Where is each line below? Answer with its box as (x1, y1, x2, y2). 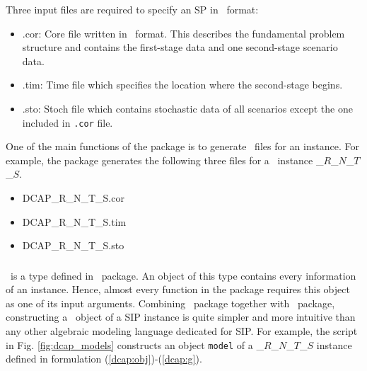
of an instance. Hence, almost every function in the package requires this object (6, 282, 350, 297)
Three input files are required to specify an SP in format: (6, 2, 259, 16)
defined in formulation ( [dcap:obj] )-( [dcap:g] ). (6, 351, 202, 366)
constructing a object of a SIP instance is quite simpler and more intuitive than (6, 309, 356, 324)
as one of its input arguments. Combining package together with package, (6, 295, 335, 310)
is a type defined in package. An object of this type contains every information (10, 268, 356, 282)
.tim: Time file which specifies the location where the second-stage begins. (22, 77, 343, 92)
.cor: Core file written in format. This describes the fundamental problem (22, 25, 345, 40)
